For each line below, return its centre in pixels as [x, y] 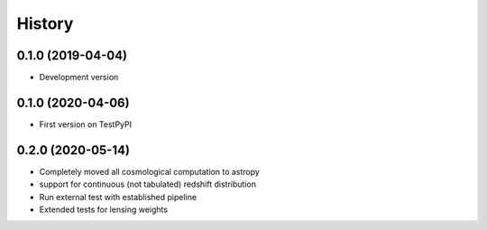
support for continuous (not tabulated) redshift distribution [148, 184]
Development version [79, 78]
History [45, 23]
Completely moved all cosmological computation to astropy [150, 171]
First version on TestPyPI [86, 124]
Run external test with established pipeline [118, 197]
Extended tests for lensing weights [104, 210]
